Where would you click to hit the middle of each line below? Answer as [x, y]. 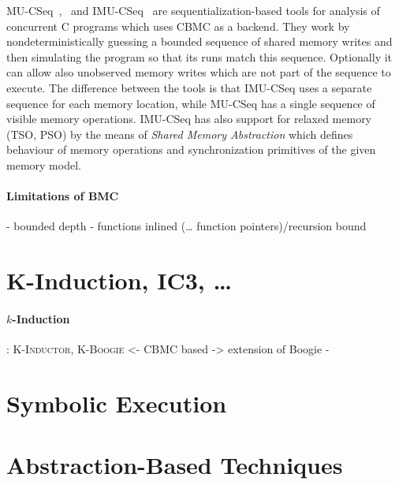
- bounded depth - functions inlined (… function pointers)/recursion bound [186, 226]
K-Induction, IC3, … [119, 280]
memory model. [44, 164]
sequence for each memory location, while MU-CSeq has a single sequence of [191, 103]
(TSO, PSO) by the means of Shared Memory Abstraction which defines [180, 134]
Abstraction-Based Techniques [175, 465]
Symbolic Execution [117, 403]
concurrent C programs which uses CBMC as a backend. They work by [178, 26]
